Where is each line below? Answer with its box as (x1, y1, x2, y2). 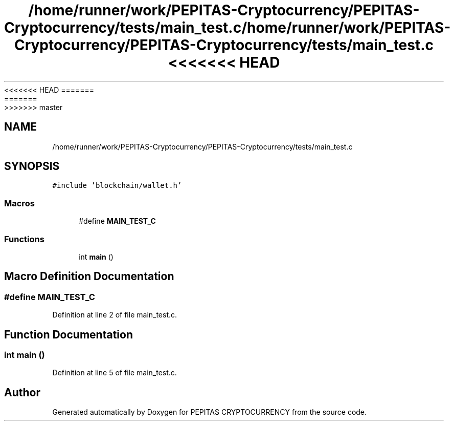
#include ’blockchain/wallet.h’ (52, 181, 182, 190)
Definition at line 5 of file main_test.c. (52, 368, 177, 377)
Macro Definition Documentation (4, 270, 174, 283)
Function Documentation (4, 328, 133, 341)
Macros (4, 198, 35, 208)
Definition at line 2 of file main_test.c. (52, 310, 177, 320)
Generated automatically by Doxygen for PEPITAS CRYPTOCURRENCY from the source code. (52, 408, 367, 417)
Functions (4, 233, 44, 244)
